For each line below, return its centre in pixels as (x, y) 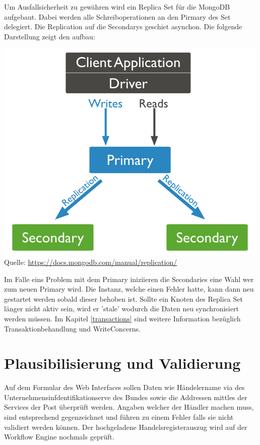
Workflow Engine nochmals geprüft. (59, 437)
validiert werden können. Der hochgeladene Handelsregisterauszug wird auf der (126, 427)
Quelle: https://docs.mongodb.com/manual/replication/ (91, 262)
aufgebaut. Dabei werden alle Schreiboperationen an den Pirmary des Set (117, 16)
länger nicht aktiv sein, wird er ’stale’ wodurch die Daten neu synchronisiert (121, 309)
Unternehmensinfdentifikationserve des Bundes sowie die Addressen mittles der (126, 397)
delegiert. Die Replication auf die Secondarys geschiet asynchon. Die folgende (123, 26)
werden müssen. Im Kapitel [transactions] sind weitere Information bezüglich (122, 318)
